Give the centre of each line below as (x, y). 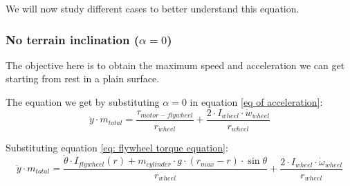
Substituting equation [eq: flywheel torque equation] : (117, 148)
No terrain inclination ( (72, 39)
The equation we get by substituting (83, 102)
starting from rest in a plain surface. (83, 78)
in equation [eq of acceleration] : (256, 102)
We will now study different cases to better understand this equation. (153, 8)
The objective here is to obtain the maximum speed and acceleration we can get (175, 65)
